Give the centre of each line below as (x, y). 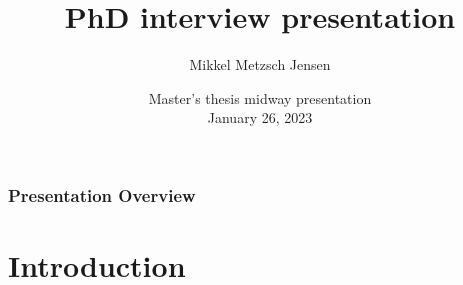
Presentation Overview (102, 194)
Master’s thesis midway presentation (260, 97)
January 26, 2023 (260, 117)
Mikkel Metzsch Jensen (260, 64)
